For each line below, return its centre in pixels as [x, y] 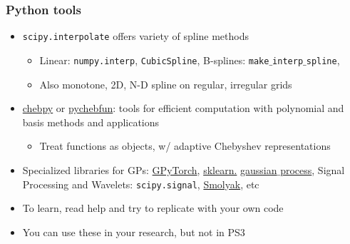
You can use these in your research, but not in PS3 [134, 232]
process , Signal [313, 169]
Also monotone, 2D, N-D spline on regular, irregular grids [166, 84]
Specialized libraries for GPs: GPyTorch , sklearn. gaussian [150, 169]
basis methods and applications [91, 122]
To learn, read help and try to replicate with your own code [153, 208]
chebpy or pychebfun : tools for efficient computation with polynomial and [183, 108]
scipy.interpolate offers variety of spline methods [136, 36]
